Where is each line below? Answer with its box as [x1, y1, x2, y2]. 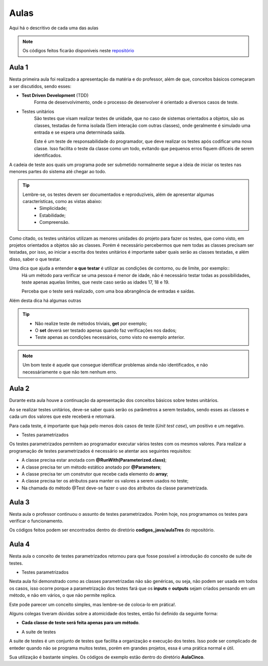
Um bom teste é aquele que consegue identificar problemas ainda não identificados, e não [22, 362, 208, 368]
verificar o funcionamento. [9, 518, 64, 524]
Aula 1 [9, 63, 28, 72]
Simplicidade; [39, 205, 67, 211]
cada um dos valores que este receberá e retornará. [9, 413, 116, 420]
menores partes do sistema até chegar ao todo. [9, 168, 106, 174]
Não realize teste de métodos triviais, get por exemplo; [35, 320, 147, 326]
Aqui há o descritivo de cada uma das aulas [9, 25, 99, 31]
